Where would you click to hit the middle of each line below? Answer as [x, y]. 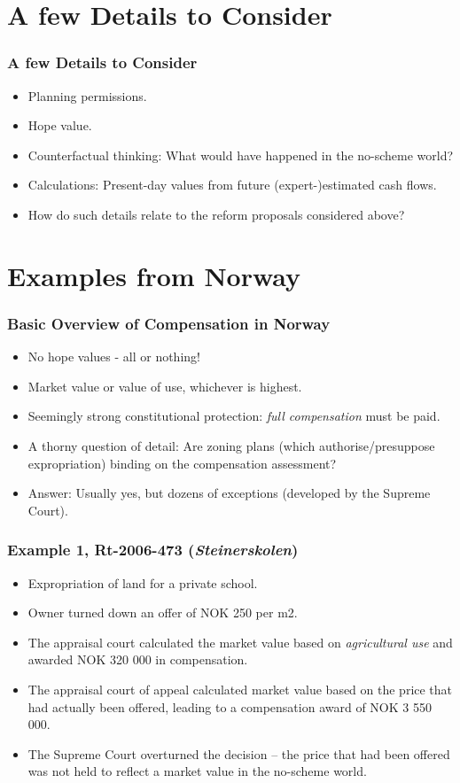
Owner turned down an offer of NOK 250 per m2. [163, 612]
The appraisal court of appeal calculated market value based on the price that [240, 689]
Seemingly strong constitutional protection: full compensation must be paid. [234, 416]
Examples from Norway [154, 275]
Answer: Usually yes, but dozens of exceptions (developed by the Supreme [229, 493]
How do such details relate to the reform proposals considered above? [216, 214]
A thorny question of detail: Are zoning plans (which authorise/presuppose [231, 445]
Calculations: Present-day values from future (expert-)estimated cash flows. [232, 185]
